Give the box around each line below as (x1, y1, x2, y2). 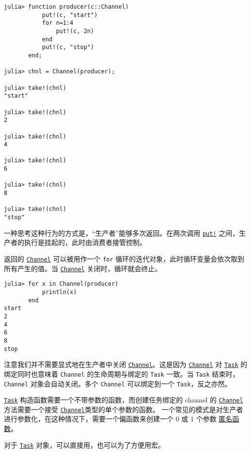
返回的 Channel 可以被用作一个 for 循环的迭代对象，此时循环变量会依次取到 (4, 253, 245, 263)
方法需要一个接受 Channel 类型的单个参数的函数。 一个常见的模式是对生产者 (4, 404, 243, 414)
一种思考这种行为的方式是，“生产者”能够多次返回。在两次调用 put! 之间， (4, 227, 239, 238)
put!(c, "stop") (42, 44, 94, 51)
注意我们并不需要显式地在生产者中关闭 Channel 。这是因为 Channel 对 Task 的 (4, 359, 248, 369)
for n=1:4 (42, 19, 74, 27)
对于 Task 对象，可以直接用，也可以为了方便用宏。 (4, 439, 165, 450)
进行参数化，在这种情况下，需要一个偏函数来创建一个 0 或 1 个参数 (4, 414, 217, 424)
